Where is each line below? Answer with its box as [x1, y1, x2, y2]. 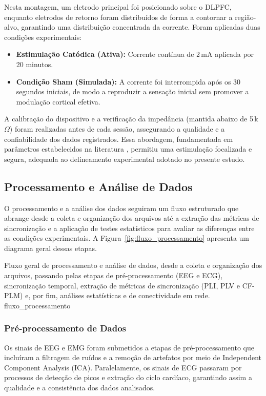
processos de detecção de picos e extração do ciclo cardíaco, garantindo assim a [4, 372, 252, 383]
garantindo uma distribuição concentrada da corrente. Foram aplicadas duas [21, 22, 260, 32]
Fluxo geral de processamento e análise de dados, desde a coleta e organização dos [4, 260, 262, 270]
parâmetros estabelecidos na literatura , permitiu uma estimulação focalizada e [4, 143, 252, 154]
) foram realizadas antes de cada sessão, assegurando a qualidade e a [9, 123, 225, 134]
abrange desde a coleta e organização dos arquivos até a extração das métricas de [4, 213, 259, 223]
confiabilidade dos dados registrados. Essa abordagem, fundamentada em [4, 133, 233, 144]
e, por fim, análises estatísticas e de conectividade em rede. [25, 290, 210, 301]
